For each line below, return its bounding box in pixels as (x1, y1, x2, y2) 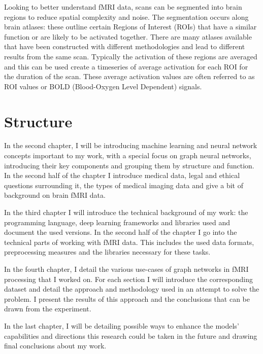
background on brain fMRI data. (4, 190, 106, 200)
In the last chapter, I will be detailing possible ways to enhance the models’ (4, 320, 239, 331)
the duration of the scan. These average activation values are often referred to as (4, 71, 255, 82)
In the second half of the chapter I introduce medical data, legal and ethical (4, 170, 240, 181)
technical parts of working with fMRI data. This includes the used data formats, (4, 236, 254, 247)
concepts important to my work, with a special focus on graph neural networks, (4, 150, 251, 161)
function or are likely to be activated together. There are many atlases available (4, 31, 252, 42)
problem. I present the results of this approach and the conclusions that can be (4, 293, 250, 304)
